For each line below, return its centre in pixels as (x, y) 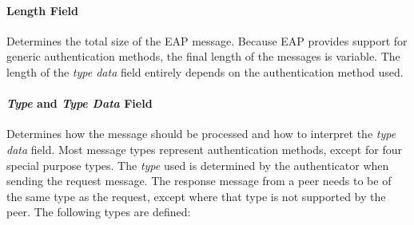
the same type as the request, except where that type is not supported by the (196, 196)
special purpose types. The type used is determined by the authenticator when (198, 165)
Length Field (43, 10)
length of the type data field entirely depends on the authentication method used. (205, 71)
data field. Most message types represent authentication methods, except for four (204, 149)
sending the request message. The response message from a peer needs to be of (199, 181)
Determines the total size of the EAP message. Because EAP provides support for (207, 40)
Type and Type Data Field (80, 103)
